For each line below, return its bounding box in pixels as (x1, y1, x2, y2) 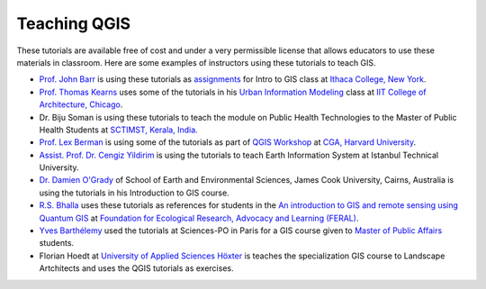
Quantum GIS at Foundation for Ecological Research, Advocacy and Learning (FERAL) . (39, 212, 359, 223)
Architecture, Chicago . (39, 99, 123, 110)
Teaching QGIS (16, 14, 130, 33)
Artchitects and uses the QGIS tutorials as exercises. (39, 263, 234, 274)
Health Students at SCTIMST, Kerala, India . (39, 124, 198, 135)
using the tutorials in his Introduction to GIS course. (39, 187, 229, 198)
